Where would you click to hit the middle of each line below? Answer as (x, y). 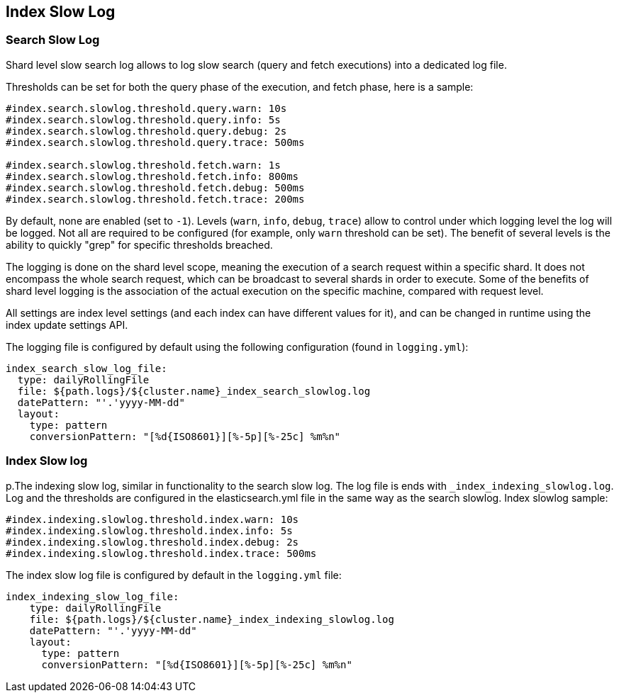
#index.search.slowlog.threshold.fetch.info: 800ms (152, 176)
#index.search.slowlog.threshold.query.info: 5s (143, 119)
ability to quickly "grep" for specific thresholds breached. (139, 244)
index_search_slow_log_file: (87, 368)
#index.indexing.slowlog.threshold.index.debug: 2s (152, 542)
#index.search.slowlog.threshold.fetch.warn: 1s (143, 165)
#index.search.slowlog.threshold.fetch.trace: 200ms (155, 199)
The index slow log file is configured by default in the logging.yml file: (174, 575)
